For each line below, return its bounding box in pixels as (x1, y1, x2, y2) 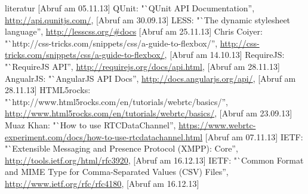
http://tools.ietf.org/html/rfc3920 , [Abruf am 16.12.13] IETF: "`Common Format (5, 153, 304, 166)
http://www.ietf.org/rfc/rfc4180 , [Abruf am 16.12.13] (5, 177, 199, 189)
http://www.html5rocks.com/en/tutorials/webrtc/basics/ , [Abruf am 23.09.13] (5, 107, 292, 119)
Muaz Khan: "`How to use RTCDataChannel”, (5, 118, 176, 131)
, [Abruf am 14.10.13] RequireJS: (164, 48, 285, 61)
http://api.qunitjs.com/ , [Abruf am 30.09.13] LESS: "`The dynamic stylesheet (5, 13, 291, 26)
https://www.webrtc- (178, 118, 256, 131)
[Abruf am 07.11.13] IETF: (205, 130, 303, 143)
